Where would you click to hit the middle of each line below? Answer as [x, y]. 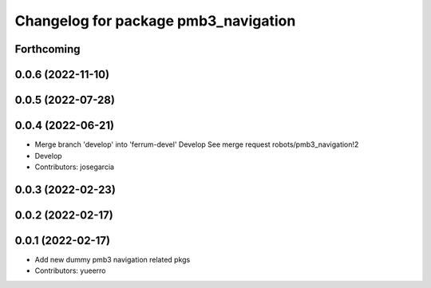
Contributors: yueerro [70, 270]
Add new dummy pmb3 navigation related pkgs [113, 259]
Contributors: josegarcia [75, 167]
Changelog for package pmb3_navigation [155, 21]
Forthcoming [47, 49]
